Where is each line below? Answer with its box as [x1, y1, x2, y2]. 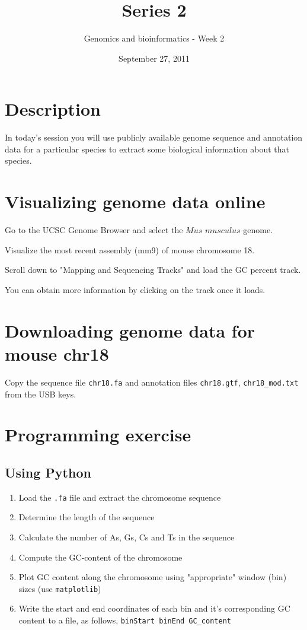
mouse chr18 [5, 341, 109, 365]
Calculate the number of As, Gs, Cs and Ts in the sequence [18, 530, 235, 543]
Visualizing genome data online [5, 189, 266, 214]
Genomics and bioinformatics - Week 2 [84, 32, 225, 44]
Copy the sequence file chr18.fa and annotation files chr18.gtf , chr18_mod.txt [5, 376, 299, 388]
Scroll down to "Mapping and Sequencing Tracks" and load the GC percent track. [5, 263, 301, 276]
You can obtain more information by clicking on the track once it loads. [5, 283, 266, 295]
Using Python [5, 463, 91, 481]
